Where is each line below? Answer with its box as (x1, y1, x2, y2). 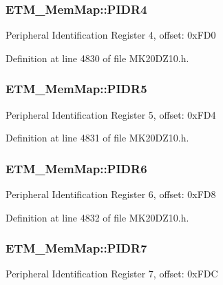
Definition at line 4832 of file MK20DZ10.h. (6, 210, 189, 224)
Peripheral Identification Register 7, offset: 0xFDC (6, 266, 218, 281)
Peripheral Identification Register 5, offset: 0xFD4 (6, 107, 216, 121)
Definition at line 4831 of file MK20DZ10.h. (6, 130, 189, 145)
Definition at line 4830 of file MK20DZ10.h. (6, 50, 189, 65)
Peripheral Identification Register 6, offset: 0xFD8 (6, 187, 216, 202)
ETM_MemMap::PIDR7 (6, 239, 147, 257)
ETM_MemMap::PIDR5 (6, 80, 147, 97)
